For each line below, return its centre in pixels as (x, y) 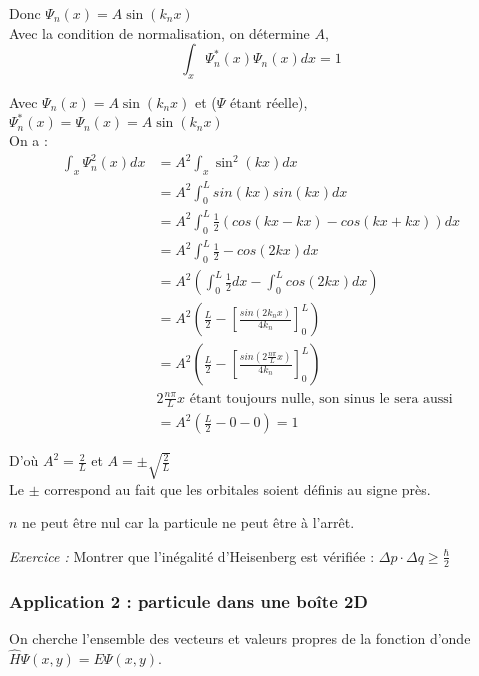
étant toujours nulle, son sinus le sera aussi (321, 398)
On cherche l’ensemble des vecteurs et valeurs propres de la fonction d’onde (240, 637)
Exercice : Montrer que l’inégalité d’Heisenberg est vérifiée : (192, 555)
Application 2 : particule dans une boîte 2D (188, 600)
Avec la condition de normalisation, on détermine (159, 32)
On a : (28, 140)
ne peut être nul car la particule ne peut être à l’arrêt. (188, 522)
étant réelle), (269, 101)
